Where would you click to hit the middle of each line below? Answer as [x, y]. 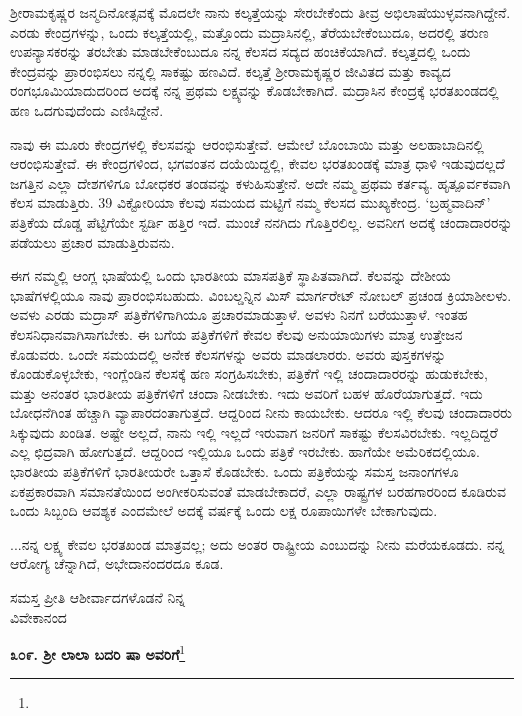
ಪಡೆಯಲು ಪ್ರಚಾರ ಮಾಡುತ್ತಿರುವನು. [92, 241]
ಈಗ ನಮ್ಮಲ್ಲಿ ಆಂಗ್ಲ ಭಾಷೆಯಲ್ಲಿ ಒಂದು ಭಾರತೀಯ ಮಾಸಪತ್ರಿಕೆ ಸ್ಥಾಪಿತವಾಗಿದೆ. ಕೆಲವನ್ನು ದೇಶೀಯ [230, 275]
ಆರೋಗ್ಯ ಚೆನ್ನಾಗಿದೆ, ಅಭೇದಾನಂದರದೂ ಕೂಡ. [117, 563]
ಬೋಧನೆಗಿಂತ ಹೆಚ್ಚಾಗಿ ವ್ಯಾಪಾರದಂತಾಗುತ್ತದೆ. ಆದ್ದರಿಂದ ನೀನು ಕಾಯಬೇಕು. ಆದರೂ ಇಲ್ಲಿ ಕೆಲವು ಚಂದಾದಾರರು [261, 412]
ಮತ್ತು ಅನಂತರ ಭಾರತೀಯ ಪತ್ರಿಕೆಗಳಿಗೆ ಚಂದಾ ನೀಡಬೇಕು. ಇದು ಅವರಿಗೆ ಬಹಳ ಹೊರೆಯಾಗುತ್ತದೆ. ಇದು [246, 392]
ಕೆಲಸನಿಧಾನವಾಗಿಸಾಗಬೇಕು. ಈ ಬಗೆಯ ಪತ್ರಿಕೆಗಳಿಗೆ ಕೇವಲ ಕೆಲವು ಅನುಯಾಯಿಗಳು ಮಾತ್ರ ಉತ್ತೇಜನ [236, 333]
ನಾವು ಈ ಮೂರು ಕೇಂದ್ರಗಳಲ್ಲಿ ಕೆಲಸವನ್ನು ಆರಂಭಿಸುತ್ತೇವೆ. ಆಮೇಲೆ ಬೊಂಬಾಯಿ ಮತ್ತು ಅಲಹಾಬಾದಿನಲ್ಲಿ [247, 143]
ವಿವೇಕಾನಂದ [38, 616]
